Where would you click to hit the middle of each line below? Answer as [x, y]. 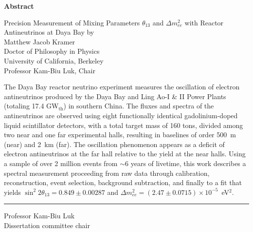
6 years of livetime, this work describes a [186, 163]
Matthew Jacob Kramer [40, 41]
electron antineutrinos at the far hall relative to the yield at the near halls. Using [125, 154]
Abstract [19, 6]
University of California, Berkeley [54, 60]
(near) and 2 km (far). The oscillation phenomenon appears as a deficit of [114, 144]
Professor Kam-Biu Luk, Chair [50, 70]
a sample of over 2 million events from [61, 163]
